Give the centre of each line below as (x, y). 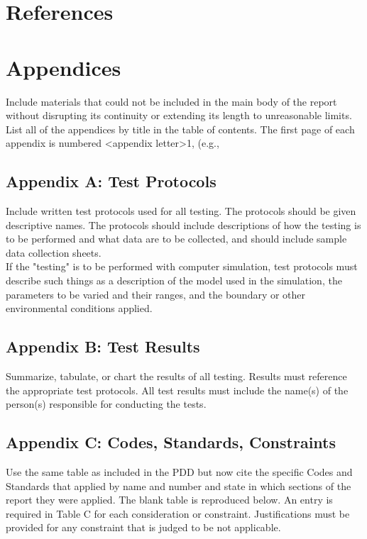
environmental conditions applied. (79, 308)
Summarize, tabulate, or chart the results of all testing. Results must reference (176, 376)
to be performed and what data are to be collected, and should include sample (176, 239)
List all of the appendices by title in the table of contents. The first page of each (180, 129)
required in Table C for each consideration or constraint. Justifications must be (178, 513)
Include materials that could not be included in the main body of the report (171, 101)
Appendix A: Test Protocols (111, 181)
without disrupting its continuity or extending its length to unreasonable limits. (179, 115)
